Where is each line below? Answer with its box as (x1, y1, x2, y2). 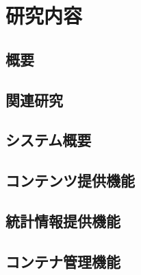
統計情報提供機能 (5, 210, 120, 231)
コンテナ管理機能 (5, 250, 120, 272)
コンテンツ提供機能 (5, 170, 135, 191)
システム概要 (5, 129, 92, 151)
